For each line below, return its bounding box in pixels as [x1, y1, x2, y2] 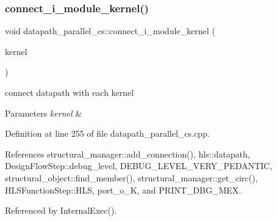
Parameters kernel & [5, 106, 82, 119]
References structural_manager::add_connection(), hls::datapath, [5, 147, 250, 160]
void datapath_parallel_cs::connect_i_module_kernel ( [5, 24, 215, 37]
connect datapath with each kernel [5, 86, 134, 98]
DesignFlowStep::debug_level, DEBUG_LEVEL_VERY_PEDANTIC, [5, 159, 273, 172]
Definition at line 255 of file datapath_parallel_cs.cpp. [5, 127, 210, 140]
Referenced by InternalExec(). [5, 204, 117, 217]
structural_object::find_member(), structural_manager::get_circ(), [5, 171, 258, 184]
